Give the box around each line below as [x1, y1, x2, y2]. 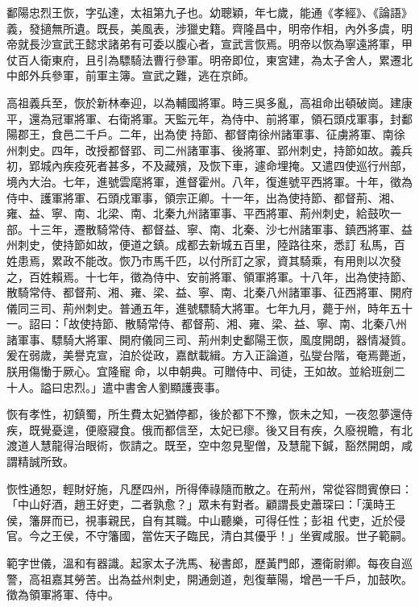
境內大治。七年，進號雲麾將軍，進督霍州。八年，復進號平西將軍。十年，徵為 [6, 173, 413, 189]
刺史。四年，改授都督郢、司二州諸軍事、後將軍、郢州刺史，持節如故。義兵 [17, 141, 413, 158]
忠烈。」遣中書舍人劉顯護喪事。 [62, 378, 226, 395]
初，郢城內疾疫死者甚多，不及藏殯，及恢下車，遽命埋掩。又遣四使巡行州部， [6, 157, 413, 174]
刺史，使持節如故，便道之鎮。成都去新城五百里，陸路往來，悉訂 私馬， [17, 236, 394, 253]
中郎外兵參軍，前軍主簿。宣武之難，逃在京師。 [6, 67, 255, 84]
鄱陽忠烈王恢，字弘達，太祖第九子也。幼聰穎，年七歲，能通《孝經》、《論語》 [6, 4, 413, 20]
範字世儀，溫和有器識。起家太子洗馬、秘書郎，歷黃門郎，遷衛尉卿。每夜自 [6, 555, 401, 571]
